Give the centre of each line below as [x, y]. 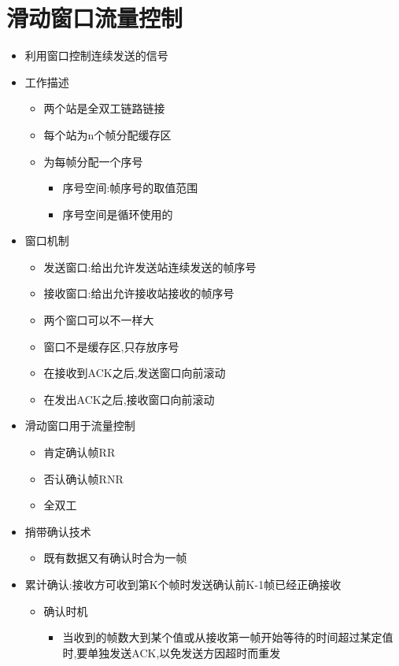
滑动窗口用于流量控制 [80, 425]
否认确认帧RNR [83, 478]
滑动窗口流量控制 [95, 18]
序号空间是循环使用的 [118, 214]
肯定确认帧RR [79, 452]
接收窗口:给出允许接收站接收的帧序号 [139, 293]
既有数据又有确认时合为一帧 [115, 558]
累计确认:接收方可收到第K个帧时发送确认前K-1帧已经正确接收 [183, 584]
